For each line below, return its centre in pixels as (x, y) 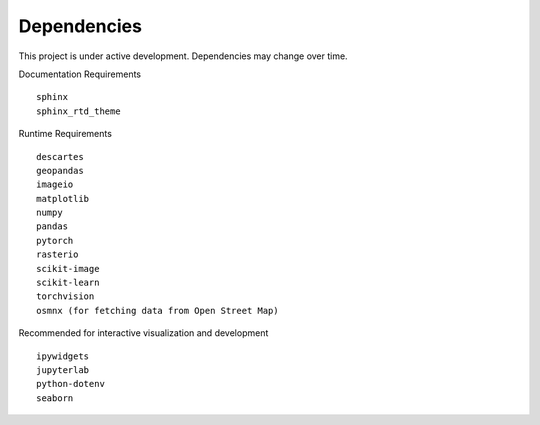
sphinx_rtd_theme (78, 111)
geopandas (60, 170)
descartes (60, 156)
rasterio (57, 254)
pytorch (55, 240)
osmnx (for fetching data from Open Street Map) (157, 310)
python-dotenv (70, 384)
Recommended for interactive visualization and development (143, 333)
